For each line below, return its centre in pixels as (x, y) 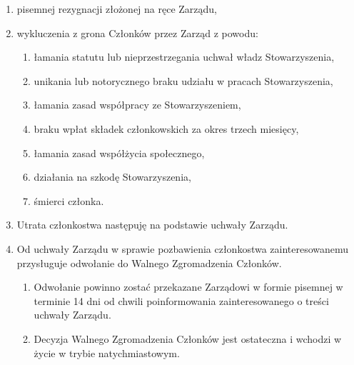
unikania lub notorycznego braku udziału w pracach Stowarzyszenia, (183, 80)
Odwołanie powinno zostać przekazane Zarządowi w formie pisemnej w (188, 287)
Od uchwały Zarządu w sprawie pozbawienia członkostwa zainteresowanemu (183, 248)
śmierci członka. (69, 200)
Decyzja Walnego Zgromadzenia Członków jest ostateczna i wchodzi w (188, 338)
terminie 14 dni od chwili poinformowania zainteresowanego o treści (181, 300)
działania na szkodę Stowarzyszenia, (112, 177)
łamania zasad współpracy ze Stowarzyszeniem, (137, 105)
